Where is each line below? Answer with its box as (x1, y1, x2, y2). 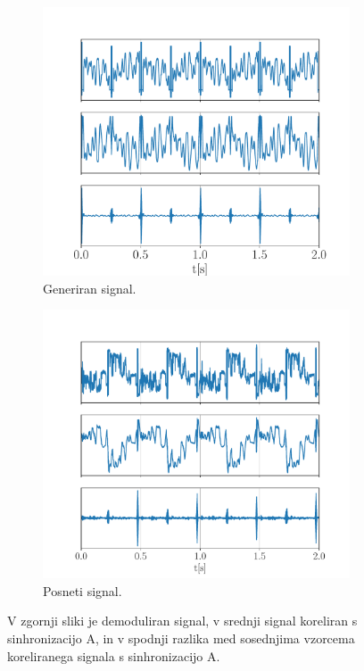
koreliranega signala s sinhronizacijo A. (7, 646, 220, 665)
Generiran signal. (43, 278, 136, 297)
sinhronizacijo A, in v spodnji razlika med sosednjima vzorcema (7, 628, 355, 647)
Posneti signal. (43, 581, 122, 600)
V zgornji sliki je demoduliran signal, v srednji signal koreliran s (7, 611, 358, 630)
